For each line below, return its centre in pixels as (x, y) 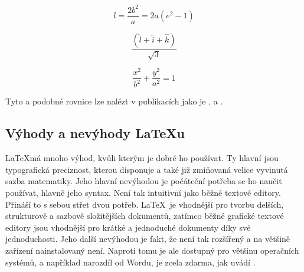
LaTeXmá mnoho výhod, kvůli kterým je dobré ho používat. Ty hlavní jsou (142, 158)
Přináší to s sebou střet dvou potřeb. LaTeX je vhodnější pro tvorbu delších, (145, 204)
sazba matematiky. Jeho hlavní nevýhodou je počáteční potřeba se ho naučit (144, 181)
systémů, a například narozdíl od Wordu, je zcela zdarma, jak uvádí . (130, 262)
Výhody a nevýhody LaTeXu (95, 133)
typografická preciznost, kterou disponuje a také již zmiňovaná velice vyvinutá (147, 169)
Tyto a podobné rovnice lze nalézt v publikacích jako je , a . (114, 101)
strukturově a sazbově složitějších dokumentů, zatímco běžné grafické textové (145, 216)
